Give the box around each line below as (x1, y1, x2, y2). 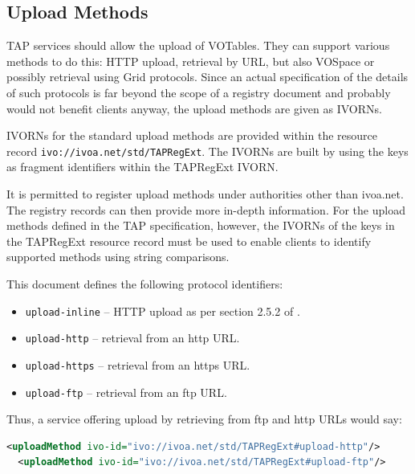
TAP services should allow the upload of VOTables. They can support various (6, 37, 390, 54)
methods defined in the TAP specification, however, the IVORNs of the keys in (6, 217, 395, 234)
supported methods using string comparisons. (6, 248, 230, 265)
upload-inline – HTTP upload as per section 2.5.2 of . (25, 302, 300, 319)
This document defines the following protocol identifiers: (6, 275, 283, 292)
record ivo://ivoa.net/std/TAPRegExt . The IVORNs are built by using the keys (6, 142, 409, 159)
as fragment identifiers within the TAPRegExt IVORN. (6, 158, 279, 175)
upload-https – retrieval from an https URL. (25, 356, 250, 373)
